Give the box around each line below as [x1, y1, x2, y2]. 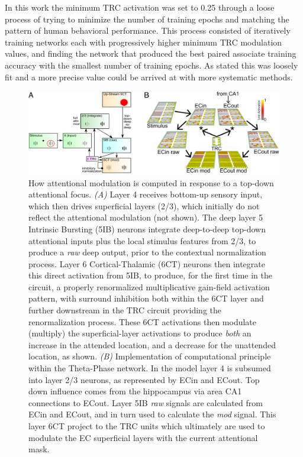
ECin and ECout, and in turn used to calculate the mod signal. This [28, 408, 276, 420]
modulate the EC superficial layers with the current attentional [28, 431, 258, 443]
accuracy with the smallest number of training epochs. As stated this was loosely [5, 59, 298, 71]
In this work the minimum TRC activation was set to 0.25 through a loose [5, 1, 275, 13]
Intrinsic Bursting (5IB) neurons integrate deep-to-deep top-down [28, 222, 266, 235]
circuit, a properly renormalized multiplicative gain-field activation [28, 280, 270, 293]
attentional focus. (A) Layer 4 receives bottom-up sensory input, [28, 188, 263, 200]
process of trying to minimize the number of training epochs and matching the [5, 12, 289, 25]
